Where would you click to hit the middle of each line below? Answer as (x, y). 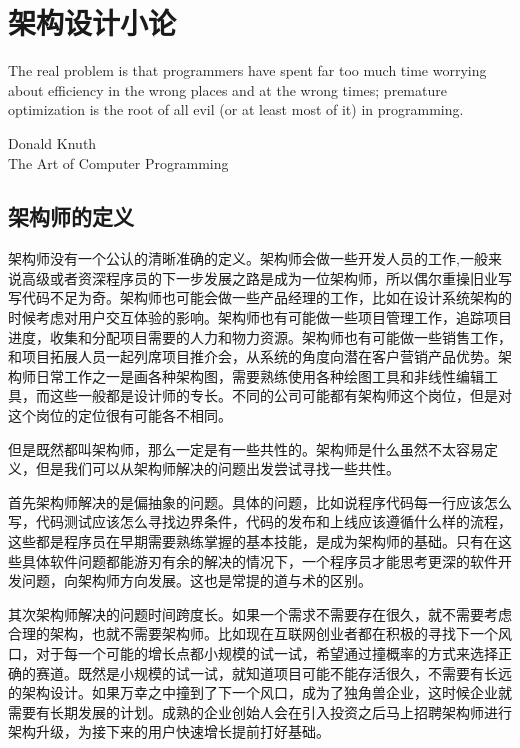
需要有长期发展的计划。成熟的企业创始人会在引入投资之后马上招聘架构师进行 (260, 711)
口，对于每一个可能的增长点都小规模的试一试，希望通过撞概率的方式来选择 (253, 652)
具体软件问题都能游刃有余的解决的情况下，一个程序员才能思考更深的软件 (259, 560)
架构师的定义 (71, 216)
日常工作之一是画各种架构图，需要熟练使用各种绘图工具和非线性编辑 (259, 375)
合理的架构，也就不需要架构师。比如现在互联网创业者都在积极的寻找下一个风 (260, 633)
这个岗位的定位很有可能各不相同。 (120, 415)
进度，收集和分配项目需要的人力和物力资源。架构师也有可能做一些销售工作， (260, 336)
